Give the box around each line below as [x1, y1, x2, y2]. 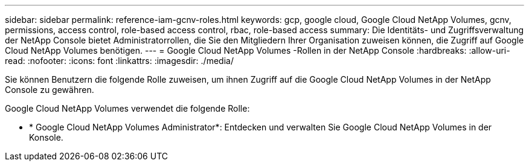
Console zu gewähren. [5, 85, 94, 95]
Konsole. [29, 132, 63, 142]
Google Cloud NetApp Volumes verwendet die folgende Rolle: [5, 103, 250, 113]
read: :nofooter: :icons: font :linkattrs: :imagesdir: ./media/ [5, 56, 234, 66]
